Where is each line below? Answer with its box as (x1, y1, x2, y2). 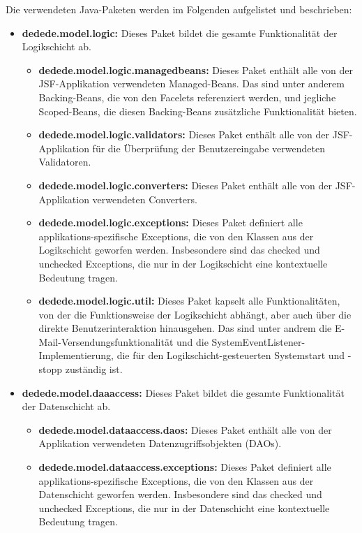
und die (176, 334, 209, 349)
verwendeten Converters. (92, 191, 197, 206)
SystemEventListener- (211, 334, 306, 349)
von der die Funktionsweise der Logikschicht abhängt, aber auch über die (38, 307, 352, 321)
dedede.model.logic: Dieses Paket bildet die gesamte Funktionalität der (22, 25, 338, 40)
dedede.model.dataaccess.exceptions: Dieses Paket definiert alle (38, 460, 331, 474)
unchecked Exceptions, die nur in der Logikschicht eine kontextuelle (38, 256, 328, 270)
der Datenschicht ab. (22, 399, 111, 414)
